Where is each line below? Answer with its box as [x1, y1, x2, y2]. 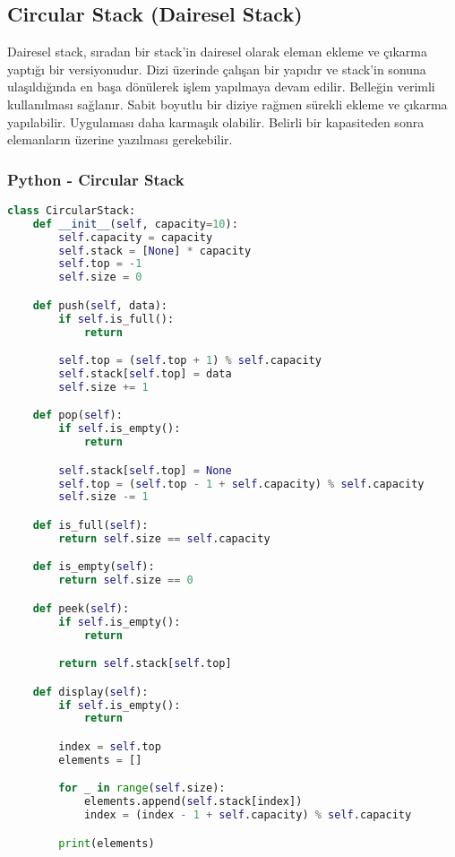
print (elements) [58, 836, 155, 850]
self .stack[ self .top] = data [58, 368, 232, 381]
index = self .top [58, 740, 161, 753]
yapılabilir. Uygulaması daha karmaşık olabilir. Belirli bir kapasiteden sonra [7, 112, 425, 131]
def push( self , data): [32, 299, 167, 312]
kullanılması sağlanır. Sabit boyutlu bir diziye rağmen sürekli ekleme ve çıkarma [7, 94, 448, 113]
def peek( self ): [32, 602, 130, 615]
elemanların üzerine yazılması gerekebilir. [7, 130, 233, 149]
